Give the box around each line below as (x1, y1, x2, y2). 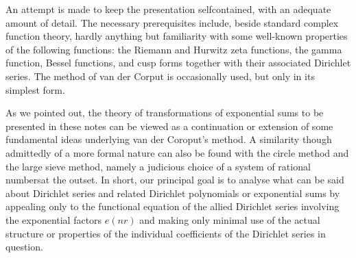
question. (5, 240, 43, 254)
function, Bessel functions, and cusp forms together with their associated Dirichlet (5, 55, 351, 70)
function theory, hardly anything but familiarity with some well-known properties (5, 29, 348, 43)
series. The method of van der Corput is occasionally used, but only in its (5, 68, 315, 83)
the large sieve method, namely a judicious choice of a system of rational (5, 159, 311, 173)
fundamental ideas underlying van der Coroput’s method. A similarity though (5, 132, 332, 146)
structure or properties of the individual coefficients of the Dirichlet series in (5, 226, 326, 240)
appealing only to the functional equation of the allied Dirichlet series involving (5, 199, 340, 214)
